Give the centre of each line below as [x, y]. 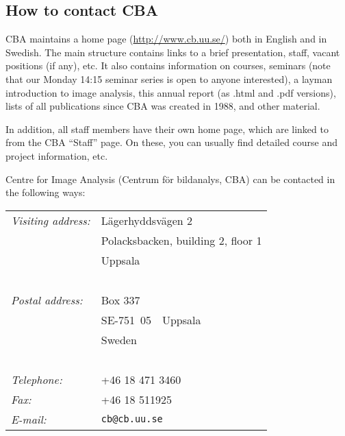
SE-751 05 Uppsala [151, 319]
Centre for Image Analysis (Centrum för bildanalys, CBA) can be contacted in [170, 179]
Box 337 [120, 300]
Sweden [119, 339]
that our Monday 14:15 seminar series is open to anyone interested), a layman [169, 78]
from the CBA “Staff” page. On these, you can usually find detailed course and [172, 142]
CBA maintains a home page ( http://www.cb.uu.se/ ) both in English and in [166, 39]
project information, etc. [57, 155]
